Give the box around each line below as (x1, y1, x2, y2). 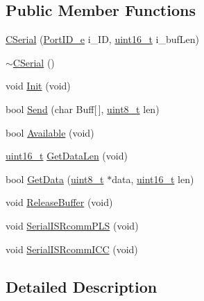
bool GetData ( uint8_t (6, 171, 104, 186)
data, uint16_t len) (112, 171, 194, 186)
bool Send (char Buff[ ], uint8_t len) (6, 101, 160, 116)
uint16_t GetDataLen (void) (6, 148, 128, 163)
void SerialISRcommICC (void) (6, 241, 138, 256)
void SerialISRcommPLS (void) (6, 218, 139, 232)
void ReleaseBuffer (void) (6, 195, 113, 209)
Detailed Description (6, 275, 158, 297)
